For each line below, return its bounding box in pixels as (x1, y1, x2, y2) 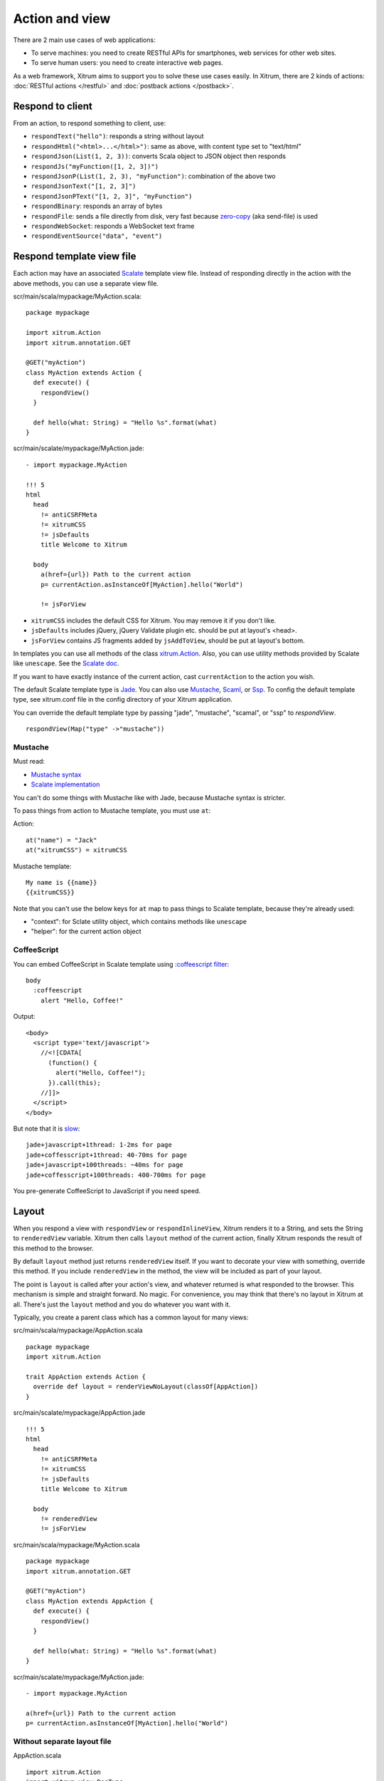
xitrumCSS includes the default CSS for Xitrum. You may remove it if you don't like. (31, 616, 277, 625)
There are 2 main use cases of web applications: (13, 36, 156, 44)
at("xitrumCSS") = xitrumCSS (26, 846, 127, 854)
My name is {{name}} (26, 878, 97, 886)
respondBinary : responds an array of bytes (31, 202, 163, 210)
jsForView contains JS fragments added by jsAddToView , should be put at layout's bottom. (31, 636, 305, 645)
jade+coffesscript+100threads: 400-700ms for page (26, 1170, 206, 1179)
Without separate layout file (13, 1736, 112, 1746)
